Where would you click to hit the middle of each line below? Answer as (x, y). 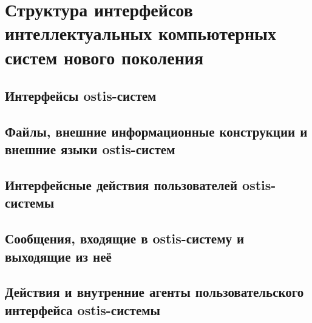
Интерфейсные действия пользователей (121, 185)
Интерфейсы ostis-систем (81, 96)
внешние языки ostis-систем (90, 149)
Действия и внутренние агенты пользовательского (154, 292)
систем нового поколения (104, 57)
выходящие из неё (58, 256)
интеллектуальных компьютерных (141, 33)
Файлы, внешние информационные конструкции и (156, 131)
